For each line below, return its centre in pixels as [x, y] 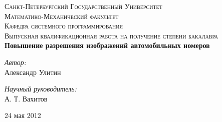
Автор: [16, 62]
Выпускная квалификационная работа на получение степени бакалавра [111, 35]
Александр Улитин [33, 72]
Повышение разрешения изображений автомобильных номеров [107, 45]
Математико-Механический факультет [62, 16]
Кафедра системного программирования [64, 26]
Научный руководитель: [41, 89]
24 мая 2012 [23, 115]
